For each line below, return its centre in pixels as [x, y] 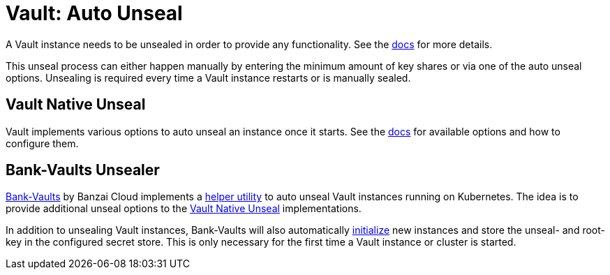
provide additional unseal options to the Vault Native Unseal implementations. [184, 209]
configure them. [42, 143]
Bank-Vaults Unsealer [83, 170]
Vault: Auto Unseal [94, 13]
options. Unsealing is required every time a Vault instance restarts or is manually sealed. [208, 77]
